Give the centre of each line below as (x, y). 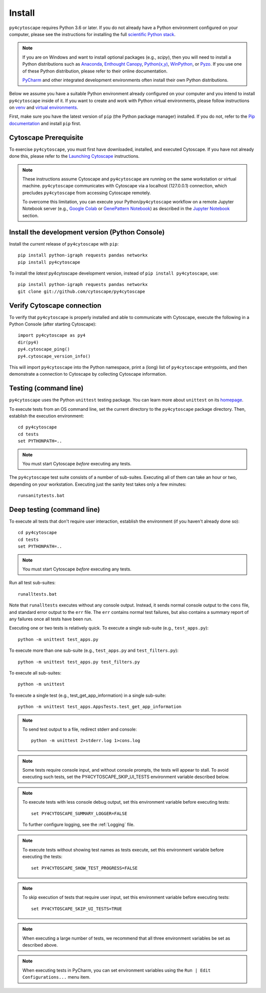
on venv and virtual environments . (44, 107)
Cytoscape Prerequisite (46, 137)
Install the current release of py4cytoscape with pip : (64, 244)
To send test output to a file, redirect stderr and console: (80, 729)
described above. (40, 945)
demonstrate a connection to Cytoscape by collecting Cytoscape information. (88, 374)
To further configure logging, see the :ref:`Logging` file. (79, 825)
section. (31, 215)
